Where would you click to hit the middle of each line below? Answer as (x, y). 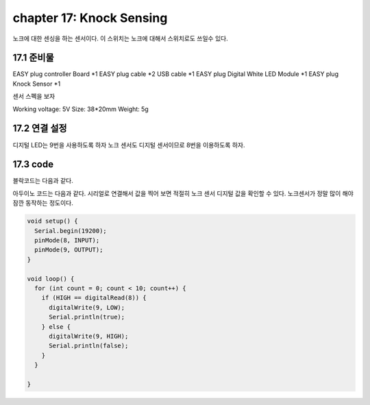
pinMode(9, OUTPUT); (69, 250)
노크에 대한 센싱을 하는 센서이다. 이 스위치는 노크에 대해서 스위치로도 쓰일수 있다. (121, 38)
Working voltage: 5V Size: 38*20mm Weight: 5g (81, 109)
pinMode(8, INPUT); (67, 240)
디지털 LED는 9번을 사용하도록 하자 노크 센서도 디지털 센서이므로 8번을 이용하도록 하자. (129, 145)
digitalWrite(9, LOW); (87, 307)
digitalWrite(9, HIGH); (89, 336)
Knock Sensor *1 (37, 84)
